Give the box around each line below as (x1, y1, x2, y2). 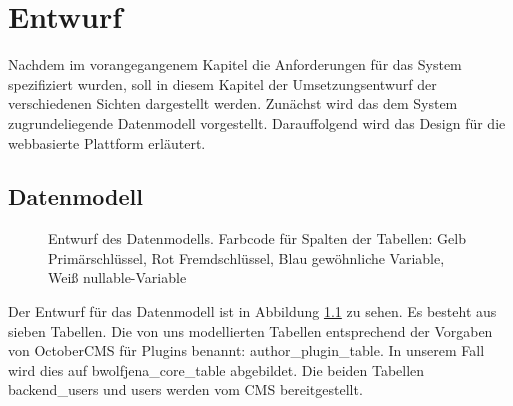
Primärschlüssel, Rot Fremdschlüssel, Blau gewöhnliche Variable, (48, 247, 445, 268)
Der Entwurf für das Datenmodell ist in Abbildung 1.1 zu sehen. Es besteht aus (8, 301, 497, 322)
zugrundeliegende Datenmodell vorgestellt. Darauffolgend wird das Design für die (8, 112, 506, 133)
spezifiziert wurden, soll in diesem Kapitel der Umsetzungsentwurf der (8, 73, 437, 94)
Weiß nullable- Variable (48, 267, 187, 288)
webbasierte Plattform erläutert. (8, 132, 206, 153)
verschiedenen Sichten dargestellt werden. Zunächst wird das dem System (8, 93, 458, 114)
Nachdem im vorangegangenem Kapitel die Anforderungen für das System (8, 54, 462, 75)
